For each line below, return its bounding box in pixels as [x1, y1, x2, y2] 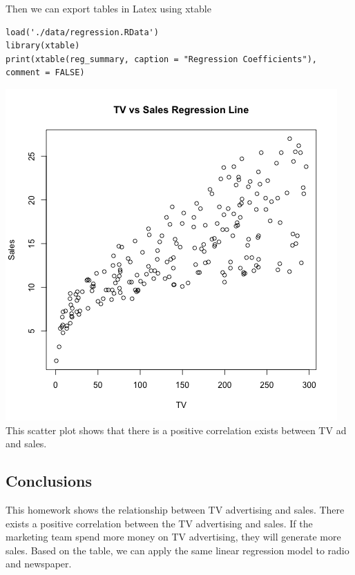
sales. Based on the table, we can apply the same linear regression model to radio [6, 543, 349, 557]
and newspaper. [6, 556, 72, 571]
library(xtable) [6, 41, 80, 51]
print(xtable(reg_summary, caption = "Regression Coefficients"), [6, 54, 318, 64]
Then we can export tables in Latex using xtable [6, 1, 211, 15]
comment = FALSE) [6, 68, 85, 78]
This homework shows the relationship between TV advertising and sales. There [6, 502, 345, 516]
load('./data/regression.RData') [6, 27, 159, 37]
